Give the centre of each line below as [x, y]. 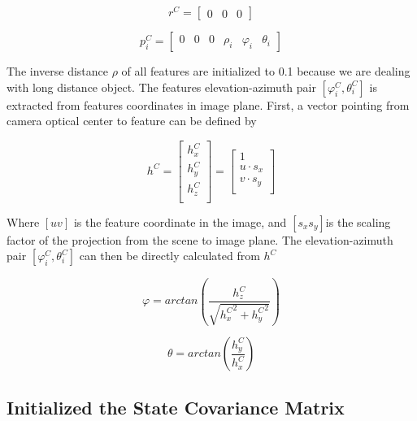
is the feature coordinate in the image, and [180, 221]
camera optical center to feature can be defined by [132, 121]
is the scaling [358, 221]
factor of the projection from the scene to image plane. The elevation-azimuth [200, 239]
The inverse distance [58, 71]
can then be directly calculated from [169, 256]
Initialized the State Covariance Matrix [176, 407]
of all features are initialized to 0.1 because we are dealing [266, 71]
